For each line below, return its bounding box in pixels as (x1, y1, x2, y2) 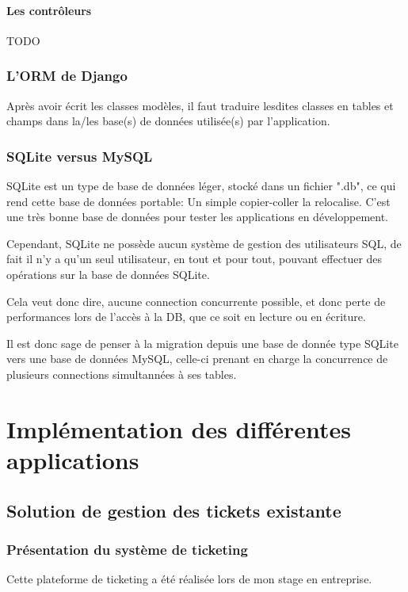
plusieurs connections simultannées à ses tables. (6, 365, 237, 382)
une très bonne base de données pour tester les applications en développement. (6, 208, 389, 225)
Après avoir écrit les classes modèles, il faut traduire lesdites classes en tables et (6, 97, 394, 113)
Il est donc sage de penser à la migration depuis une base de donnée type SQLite (6, 334, 398, 351)
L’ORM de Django (6, 66, 128, 86)
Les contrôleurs (6, 2, 92, 18)
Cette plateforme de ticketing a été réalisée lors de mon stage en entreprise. (6, 571, 372, 587)
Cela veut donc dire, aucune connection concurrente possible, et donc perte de (6, 292, 386, 309)
